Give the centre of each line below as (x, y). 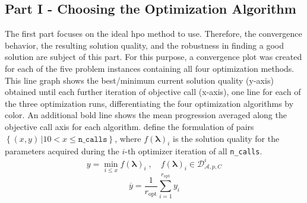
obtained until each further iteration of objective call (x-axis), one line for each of (153, 92)
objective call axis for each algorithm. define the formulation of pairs (129, 126)
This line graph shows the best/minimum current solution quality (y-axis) (139, 80)
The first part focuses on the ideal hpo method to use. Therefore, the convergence (153, 34)
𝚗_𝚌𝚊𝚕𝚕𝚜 (93, 139)
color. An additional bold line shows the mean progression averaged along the (146, 115)
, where (128, 138)
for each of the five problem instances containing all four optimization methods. (150, 68)
